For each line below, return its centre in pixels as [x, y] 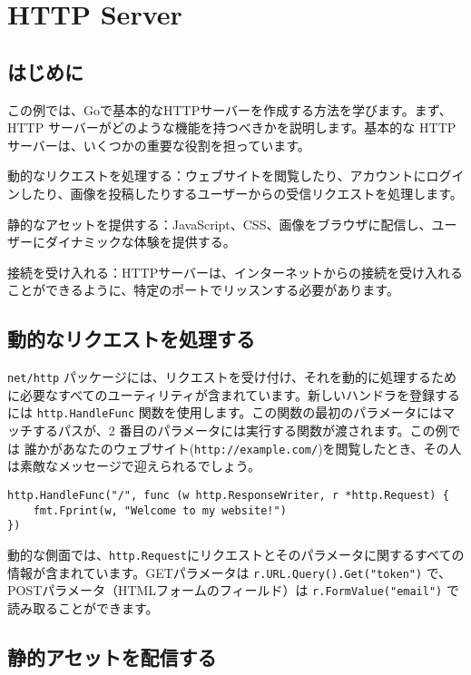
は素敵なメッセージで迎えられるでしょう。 [134, 466]
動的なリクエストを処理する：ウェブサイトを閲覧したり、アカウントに [217, 176]
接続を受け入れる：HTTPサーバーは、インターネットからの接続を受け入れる [235, 272]
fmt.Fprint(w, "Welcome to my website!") [160, 510]
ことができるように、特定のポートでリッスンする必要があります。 [203, 290]
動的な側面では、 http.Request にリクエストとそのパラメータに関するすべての [236, 554]
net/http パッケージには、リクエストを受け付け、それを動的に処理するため [232, 377]
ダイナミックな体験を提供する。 [140, 242]
